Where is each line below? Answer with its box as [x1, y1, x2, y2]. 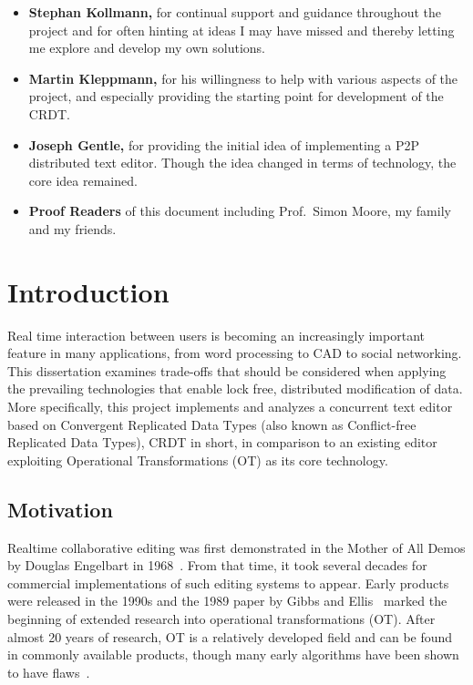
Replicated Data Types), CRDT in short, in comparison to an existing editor [7, 433, 437, 452]
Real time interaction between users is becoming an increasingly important [7, 325, 425, 344]
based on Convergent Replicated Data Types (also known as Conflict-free [7, 414, 416, 434]
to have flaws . [7, 662, 90, 681]
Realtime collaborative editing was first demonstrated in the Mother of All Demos [7, 537, 466, 557]
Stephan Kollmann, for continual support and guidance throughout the [28, 3, 441, 21]
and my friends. [28, 219, 117, 238]
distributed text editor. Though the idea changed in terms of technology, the [28, 153, 457, 172]
